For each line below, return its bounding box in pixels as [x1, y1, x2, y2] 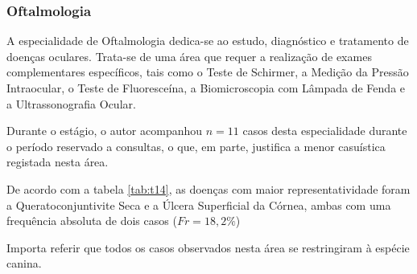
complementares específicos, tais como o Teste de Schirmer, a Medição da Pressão [6, 63, 409, 80]
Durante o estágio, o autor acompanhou [6, 122, 203, 139]
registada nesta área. [6, 153, 109, 170]
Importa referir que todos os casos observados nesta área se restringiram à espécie [6, 239, 410, 256]
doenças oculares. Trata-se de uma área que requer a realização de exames [6, 47, 372, 64]
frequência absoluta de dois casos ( [6, 212, 177, 229]
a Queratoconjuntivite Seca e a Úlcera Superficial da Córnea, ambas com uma [6, 196, 391, 213]
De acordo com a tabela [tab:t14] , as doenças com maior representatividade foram [6, 180, 411, 197]
